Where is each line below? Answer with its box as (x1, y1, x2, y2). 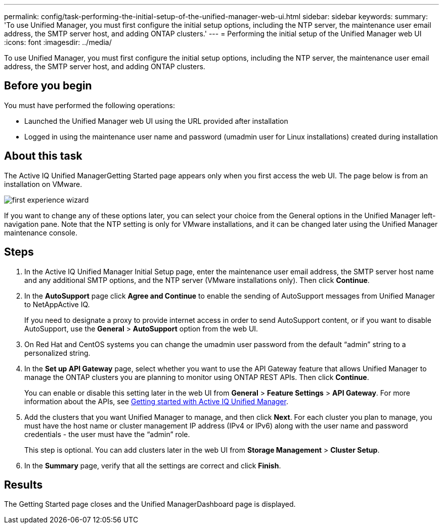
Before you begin (4, 79, 92, 92)
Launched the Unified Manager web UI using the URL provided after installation (24, 116, 288, 125)
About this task (4, 150, 82, 163)
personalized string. (24, 348, 91, 357)
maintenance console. (4, 228, 77, 237)
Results (4, 478, 43, 491)
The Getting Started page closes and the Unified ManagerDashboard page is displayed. (4, 500, 296, 509)
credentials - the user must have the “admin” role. (24, 429, 190, 439)
